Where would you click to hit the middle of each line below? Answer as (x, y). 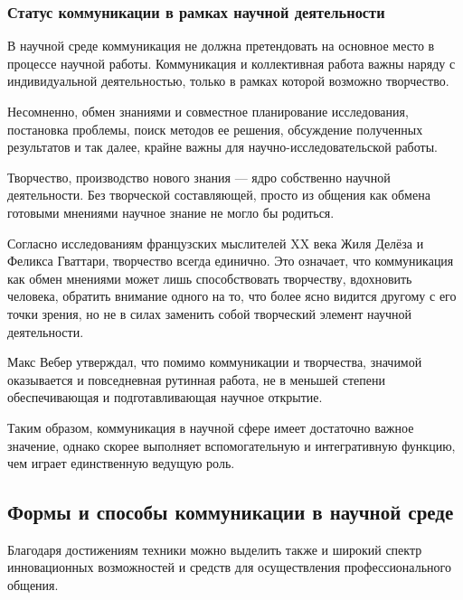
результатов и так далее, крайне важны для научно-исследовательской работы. (222, 147)
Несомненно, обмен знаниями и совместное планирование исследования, (208, 111)
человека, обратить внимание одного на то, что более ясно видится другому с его (232, 296)
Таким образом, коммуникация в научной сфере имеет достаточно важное (211, 427)
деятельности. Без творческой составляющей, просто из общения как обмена (219, 195)
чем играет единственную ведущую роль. (121, 463)
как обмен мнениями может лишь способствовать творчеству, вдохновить (210, 278)
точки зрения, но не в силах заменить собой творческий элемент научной (209, 313)
